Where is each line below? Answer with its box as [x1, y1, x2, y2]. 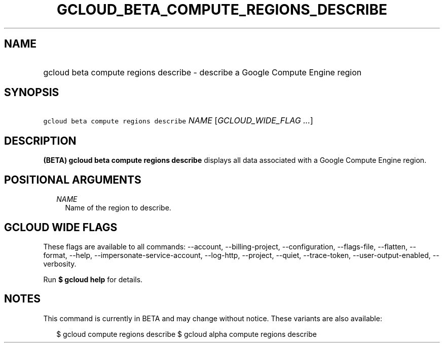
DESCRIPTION [4, 134, 77, 147]
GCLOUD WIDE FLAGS [4, 221, 118, 234]
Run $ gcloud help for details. [43, 275, 143, 284]
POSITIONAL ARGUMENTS [4, 173, 141, 186]
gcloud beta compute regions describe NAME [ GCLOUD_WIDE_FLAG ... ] [43, 115, 313, 126]
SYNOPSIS [4, 86, 59, 99]
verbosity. [43, 259, 77, 268]
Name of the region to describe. [65, 203, 171, 212]
